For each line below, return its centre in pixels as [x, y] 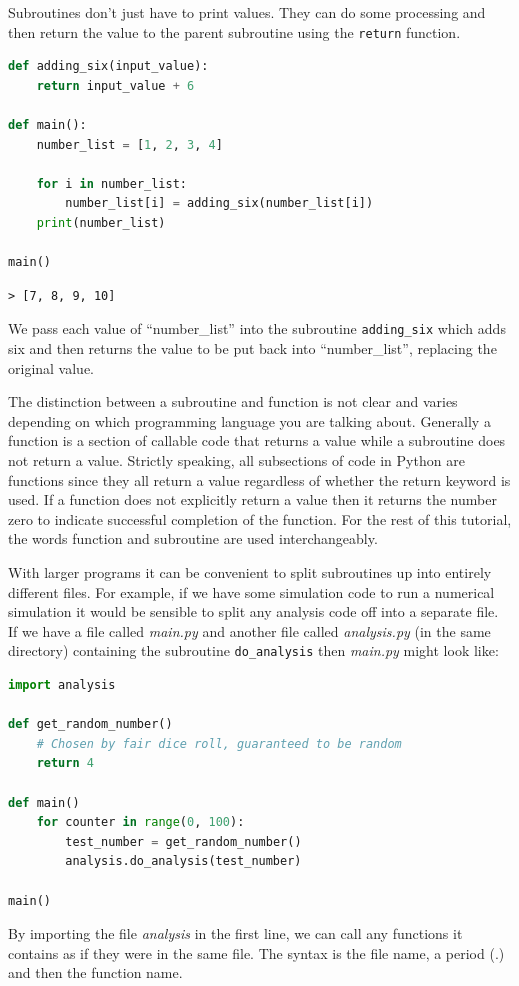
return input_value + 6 [115, 85]
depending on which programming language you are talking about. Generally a [249, 420]
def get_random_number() [90, 724]
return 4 [65, 763]
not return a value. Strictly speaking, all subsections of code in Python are [236, 460]
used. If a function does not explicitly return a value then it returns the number [252, 499]
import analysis [62, 685]
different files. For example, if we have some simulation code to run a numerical [251, 591]
